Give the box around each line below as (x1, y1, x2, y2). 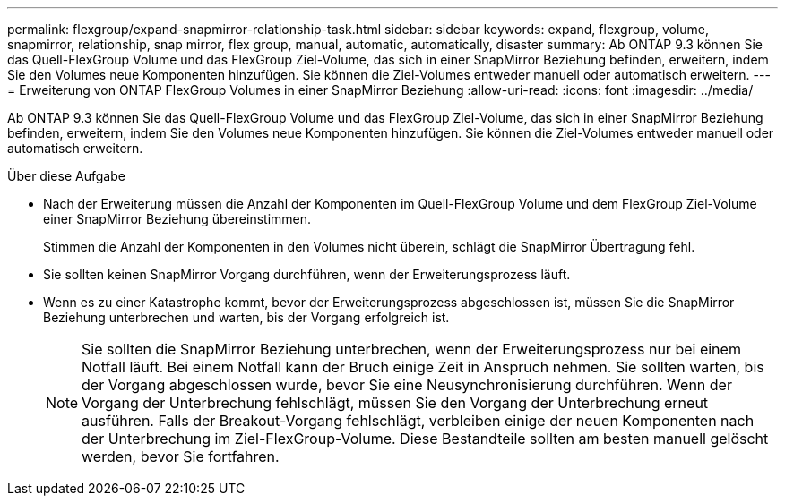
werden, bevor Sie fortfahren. (82, 448, 280, 465)
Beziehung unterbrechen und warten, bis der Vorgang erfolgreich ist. (43, 310, 450, 325)
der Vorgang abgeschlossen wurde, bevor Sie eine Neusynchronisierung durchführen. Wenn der (82, 376, 732, 394)
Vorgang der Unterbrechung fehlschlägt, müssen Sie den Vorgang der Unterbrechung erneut (82, 394, 709, 412)
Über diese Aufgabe (7, 168, 125, 183)
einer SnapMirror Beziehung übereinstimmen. (43, 211, 312, 226)
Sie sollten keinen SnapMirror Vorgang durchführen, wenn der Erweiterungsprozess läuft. (43, 267, 571, 282)
